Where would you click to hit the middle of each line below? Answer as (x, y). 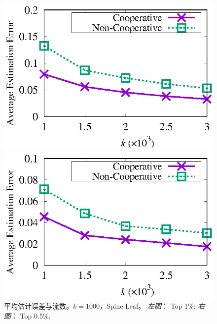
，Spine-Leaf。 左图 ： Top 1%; (147, 306)
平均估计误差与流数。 (38, 306)
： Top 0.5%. (31, 315)
